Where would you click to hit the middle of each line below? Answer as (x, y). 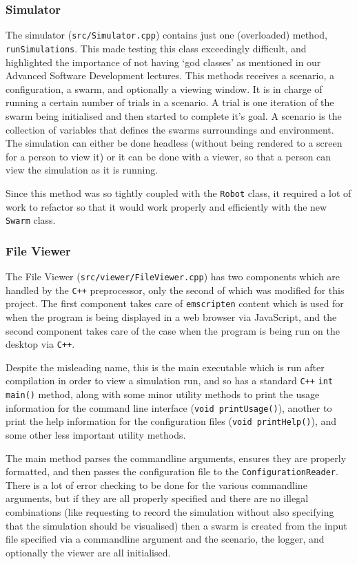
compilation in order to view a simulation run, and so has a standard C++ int (170, 380)
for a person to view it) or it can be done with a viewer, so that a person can (169, 156)
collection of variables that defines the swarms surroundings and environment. (170, 129)
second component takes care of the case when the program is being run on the (173, 330)
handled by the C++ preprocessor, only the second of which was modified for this (175, 290)
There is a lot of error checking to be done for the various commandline (156, 484)
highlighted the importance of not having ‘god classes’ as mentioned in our (163, 62)
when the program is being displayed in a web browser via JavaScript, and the (171, 316)
